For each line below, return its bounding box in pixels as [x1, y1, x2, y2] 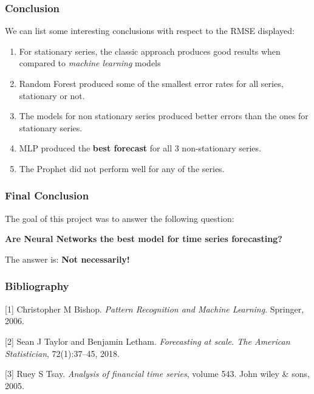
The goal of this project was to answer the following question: [5, 212, 234, 224]
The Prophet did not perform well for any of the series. [19, 162, 225, 175]
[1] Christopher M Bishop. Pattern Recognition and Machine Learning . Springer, [5, 302, 304, 315]
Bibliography [5, 278, 69, 294]
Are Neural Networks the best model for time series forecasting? [5, 232, 282, 245]
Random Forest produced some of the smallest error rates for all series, [19, 77, 284, 89]
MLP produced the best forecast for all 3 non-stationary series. [19, 142, 261, 154]
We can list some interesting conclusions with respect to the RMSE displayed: [5, 24, 295, 37]
